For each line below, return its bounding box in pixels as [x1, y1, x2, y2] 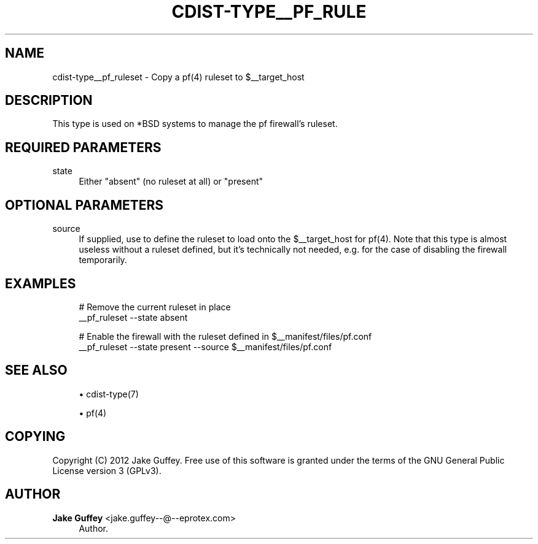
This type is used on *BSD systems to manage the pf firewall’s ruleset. [52, 118, 338, 129]
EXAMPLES [5, 275, 76, 291]
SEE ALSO [5, 362, 68, 378]
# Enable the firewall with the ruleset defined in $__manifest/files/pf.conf [79, 331, 372, 342]
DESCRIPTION [5, 93, 93, 109]
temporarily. [79, 255, 127, 266]
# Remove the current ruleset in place [79, 301, 231, 312]
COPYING [5, 429, 66, 445]
